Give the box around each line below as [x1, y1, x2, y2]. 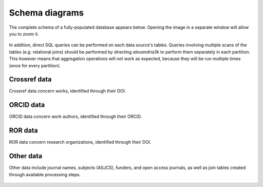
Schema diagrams [9, 7, 84, 18]
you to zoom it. [9, 31, 39, 37]
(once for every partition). [9, 62, 61, 68]
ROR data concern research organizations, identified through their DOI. [9, 139, 151, 145]
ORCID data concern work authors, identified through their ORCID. [9, 113, 142, 119]
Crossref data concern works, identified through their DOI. [9, 88, 126, 94]
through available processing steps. [9, 171, 81, 177]
